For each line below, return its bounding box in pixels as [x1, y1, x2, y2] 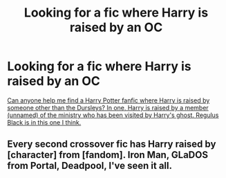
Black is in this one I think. [7, 118, 82, 126]
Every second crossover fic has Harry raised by [7, 139, 216, 150]
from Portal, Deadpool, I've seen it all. [7, 160, 173, 172]
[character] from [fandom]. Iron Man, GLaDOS [7, 149, 209, 161]
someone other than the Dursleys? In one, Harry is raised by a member [7, 103, 209, 112]
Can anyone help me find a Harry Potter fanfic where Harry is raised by [7, 96, 210, 105]
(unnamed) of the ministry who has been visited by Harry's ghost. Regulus [7, 111, 219, 119]
